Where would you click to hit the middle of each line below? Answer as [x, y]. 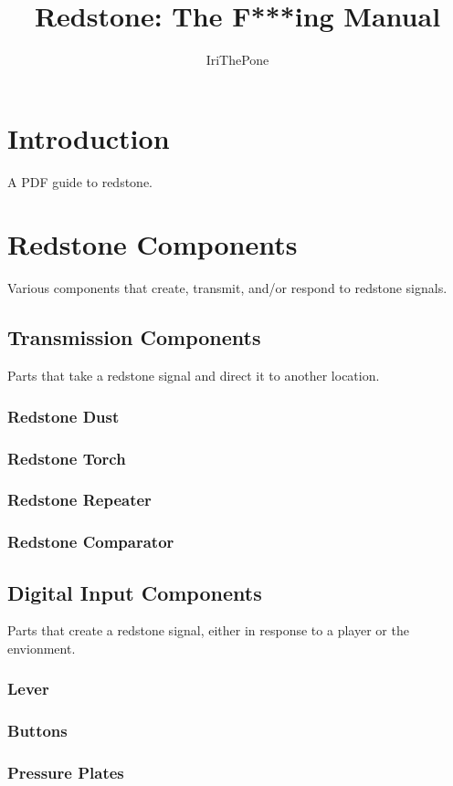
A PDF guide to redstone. [80, 181]
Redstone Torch [67, 458]
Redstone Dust [63, 416]
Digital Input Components [135, 592]
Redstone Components [153, 244]
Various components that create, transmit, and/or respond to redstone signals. [227, 288]
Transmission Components [134, 337]
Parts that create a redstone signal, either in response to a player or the [208, 630]
